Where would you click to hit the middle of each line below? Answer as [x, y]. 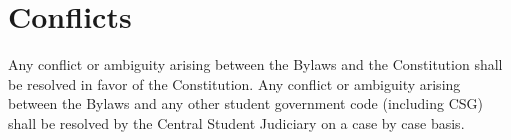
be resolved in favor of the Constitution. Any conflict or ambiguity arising [234, 83]
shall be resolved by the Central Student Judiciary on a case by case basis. [236, 122]
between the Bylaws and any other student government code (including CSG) [245, 103]
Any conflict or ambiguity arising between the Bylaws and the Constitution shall [255, 64]
